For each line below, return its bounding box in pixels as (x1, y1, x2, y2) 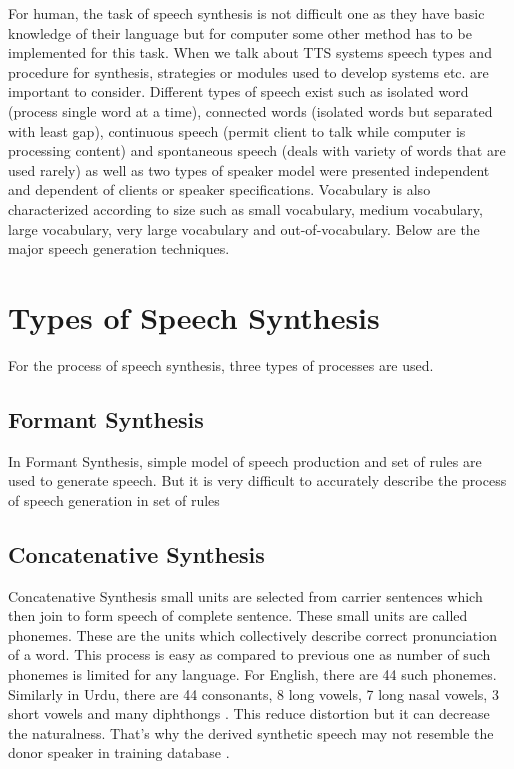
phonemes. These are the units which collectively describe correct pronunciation (8, 624, 497, 645)
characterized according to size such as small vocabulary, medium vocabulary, (8, 198, 483, 219)
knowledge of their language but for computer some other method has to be (8, 22, 472, 43)
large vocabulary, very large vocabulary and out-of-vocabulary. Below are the (8, 218, 480, 239)
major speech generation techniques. (8, 238, 230, 259)
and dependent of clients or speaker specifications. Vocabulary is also (8, 179, 431, 200)
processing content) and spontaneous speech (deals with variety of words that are (8, 140, 506, 161)
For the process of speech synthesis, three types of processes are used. (8, 354, 434, 375)
